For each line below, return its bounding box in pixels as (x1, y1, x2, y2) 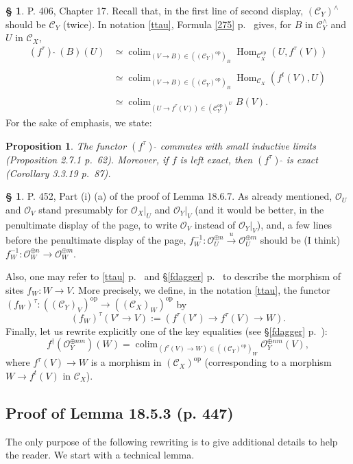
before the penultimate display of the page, (5, 233, 186, 247)
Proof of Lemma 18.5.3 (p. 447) (5, 402, 234, 423)
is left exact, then (180, 152, 253, 166)
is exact (286, 152, 318, 166)
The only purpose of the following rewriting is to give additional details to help (5, 434, 338, 448)
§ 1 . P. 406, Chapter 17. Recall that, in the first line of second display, (5, 3, 304, 17)
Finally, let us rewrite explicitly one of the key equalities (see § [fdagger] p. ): (5, 323, 328, 338)
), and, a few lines (256, 217, 332, 231)
